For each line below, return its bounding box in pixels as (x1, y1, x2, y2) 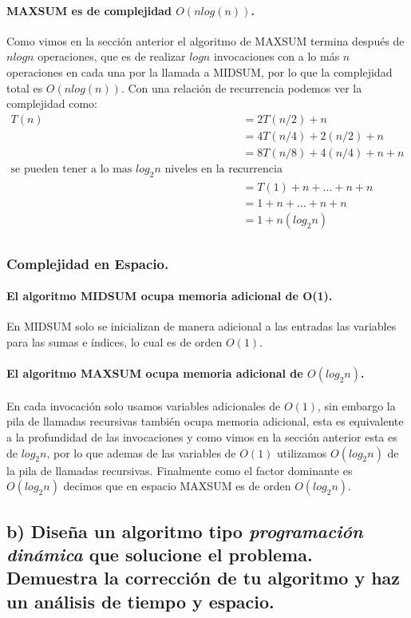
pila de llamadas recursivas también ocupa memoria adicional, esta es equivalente (6, 413, 404, 430)
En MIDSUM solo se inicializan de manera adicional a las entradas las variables (6, 318, 397, 335)
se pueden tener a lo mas (10, 163, 132, 175)
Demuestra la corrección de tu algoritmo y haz (6, 565, 401, 590)
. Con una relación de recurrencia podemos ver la (121, 79, 362, 96)
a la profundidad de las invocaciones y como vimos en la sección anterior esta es (6, 429, 397, 446)
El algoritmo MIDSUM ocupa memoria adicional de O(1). (6, 287, 333, 304)
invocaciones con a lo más (213, 48, 340, 65)
